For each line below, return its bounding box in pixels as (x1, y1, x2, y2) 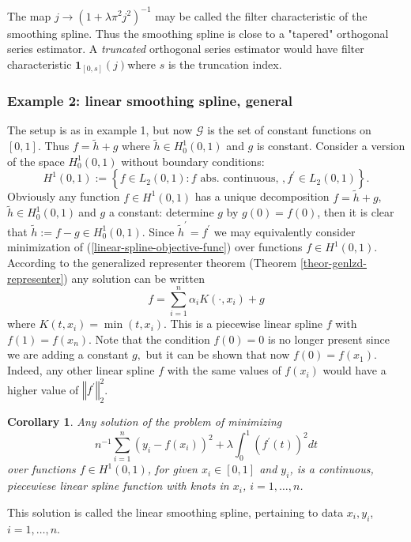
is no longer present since (268, 330, 390, 347)
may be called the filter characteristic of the (155, 7, 368, 24)
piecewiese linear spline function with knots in (7, 477, 229, 494)
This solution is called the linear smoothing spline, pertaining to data (7, 503, 344, 520)
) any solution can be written (63, 269, 205, 286)
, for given (147, 461, 198, 477)
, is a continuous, (289, 461, 374, 477)
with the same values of (167, 362, 281, 378)
